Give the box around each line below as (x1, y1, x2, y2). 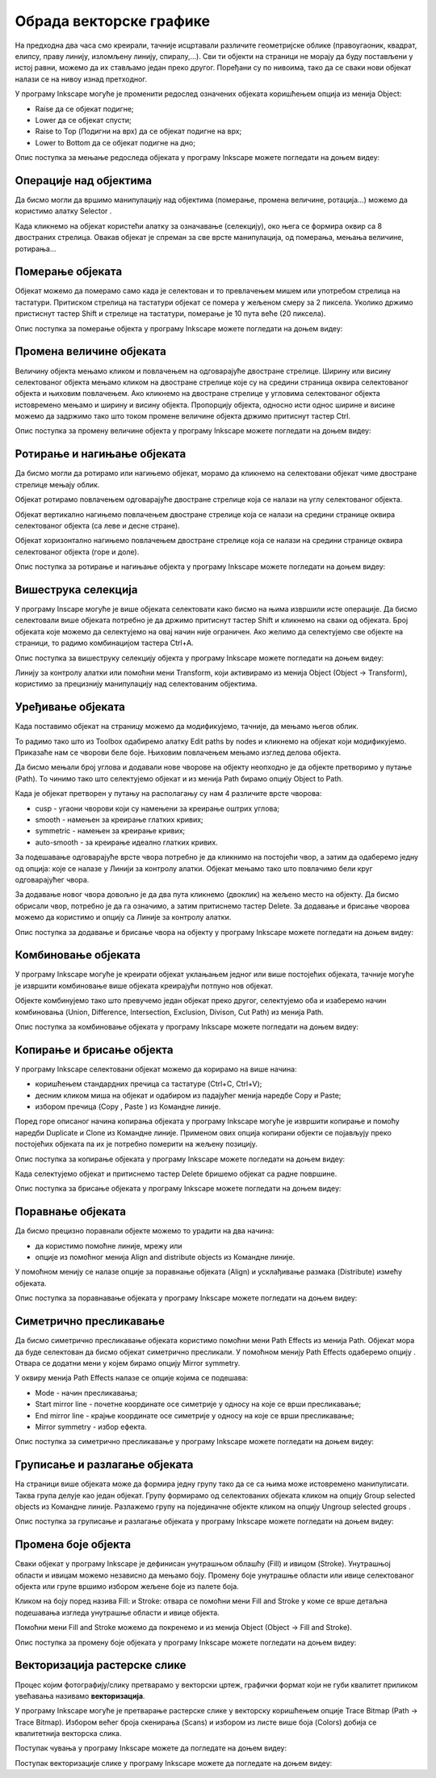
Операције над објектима (15, 174, 153, 187)
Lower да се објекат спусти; (35, 115, 132, 124)
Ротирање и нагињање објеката (15, 447, 187, 461)
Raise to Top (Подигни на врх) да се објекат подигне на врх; (35, 126, 242, 137)
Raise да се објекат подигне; (35, 103, 134, 113)
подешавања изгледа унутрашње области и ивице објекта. (15, 1607, 220, 1617)
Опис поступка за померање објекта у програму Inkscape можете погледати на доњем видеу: (15, 323, 343, 333)
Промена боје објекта (15, 1538, 132, 1552)
